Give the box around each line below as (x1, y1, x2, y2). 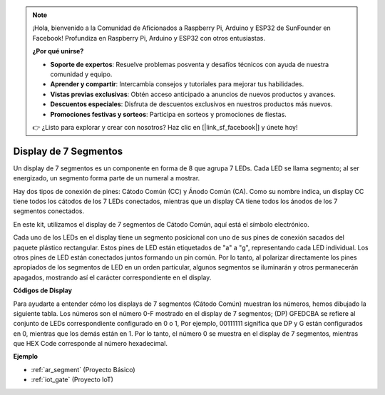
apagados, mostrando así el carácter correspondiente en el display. (13, 273, 212, 282)
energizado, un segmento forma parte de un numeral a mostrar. (13, 174, 200, 183)
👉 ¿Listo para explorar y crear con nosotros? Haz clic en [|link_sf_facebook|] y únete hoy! (32, 123, 298, 131)
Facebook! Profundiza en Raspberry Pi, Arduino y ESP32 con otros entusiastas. (32, 34, 265, 42)
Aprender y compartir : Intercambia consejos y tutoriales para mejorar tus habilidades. (50, 80, 304, 88)
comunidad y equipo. (50, 70, 113, 78)
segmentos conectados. (13, 207, 85, 215)
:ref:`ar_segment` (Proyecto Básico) (31, 365, 135, 374)
